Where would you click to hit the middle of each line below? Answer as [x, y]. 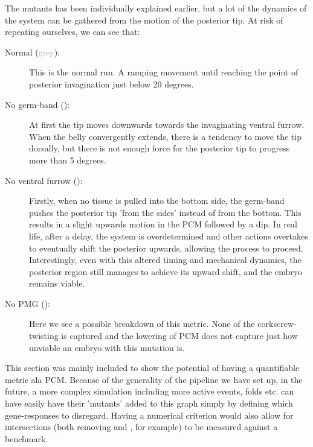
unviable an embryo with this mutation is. [107, 347]
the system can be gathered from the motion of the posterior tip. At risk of [144, 20]
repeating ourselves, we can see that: [73, 32]
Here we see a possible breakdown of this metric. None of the [142, 324]
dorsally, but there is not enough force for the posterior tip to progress [160, 148]
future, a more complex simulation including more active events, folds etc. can [150, 391]
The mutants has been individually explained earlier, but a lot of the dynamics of [156, 8]
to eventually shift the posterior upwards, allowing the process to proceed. [166, 248]
